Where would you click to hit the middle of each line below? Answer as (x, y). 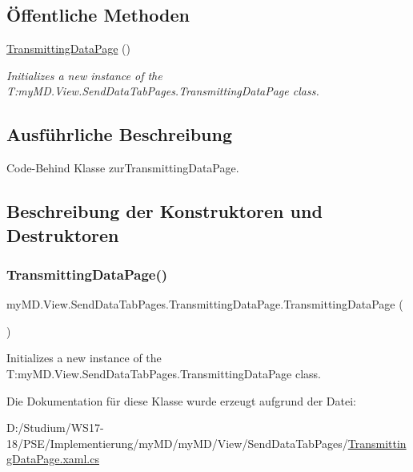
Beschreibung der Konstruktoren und (164, 211)
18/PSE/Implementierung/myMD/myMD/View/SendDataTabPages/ (177, 443)
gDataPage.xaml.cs (53, 459)
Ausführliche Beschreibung (119, 134)
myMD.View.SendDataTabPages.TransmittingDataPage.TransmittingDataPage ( (205, 304)
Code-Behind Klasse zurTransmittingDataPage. (123, 168)
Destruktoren (63, 234)
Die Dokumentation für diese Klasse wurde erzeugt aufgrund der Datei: (181, 400)
